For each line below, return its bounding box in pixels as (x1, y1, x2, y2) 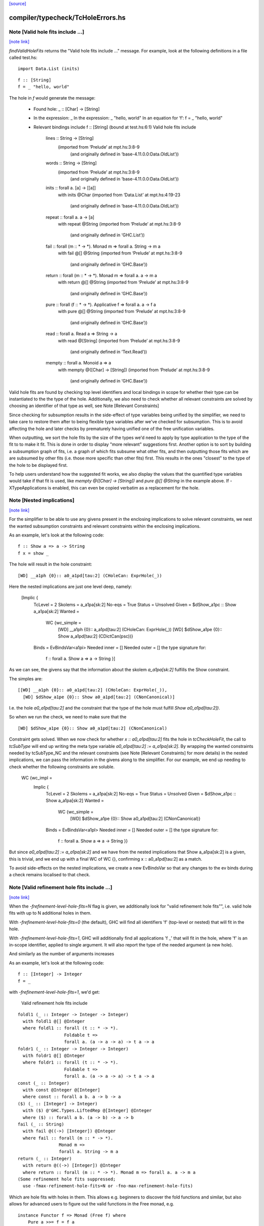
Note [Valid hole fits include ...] (9, 28, 85, 35)
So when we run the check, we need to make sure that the (9, 714, 127, 720)
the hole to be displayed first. (9, 462, 68, 468)
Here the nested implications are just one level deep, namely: (9, 584, 132, 589)
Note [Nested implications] (9, 497, 75, 504)
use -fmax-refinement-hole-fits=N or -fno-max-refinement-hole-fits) (22, 1183, 193, 1189)
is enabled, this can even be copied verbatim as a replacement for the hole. (47, 485, 200, 490)
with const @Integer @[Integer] (22, 1087, 100, 1093)
